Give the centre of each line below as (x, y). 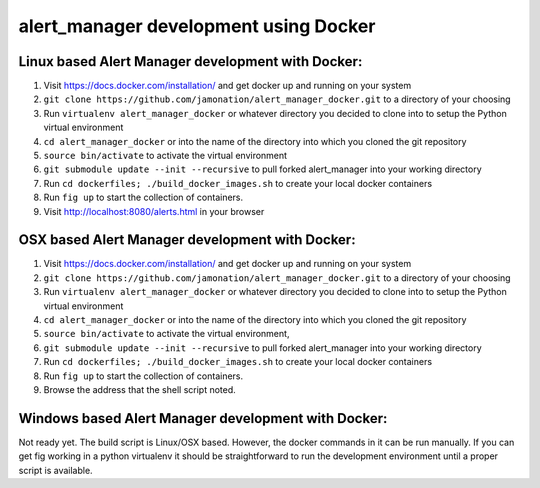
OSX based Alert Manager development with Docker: (187, 240)
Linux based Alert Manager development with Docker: (190, 61)
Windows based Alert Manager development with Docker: (203, 418)
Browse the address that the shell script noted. (140, 389)
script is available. (56, 470)
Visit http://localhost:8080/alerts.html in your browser (154, 211)
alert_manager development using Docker (197, 26)
